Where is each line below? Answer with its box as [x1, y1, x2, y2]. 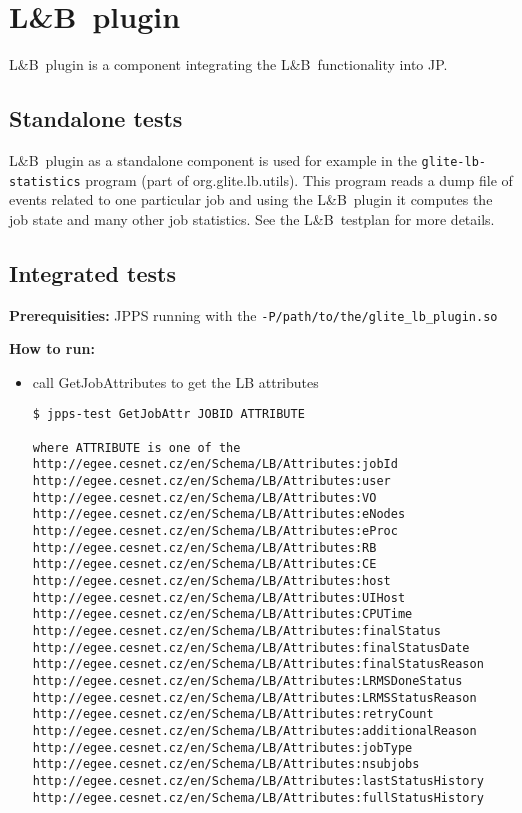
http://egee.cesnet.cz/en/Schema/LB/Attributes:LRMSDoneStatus [32, 673, 463, 688]
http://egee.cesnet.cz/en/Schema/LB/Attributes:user [32, 474, 391, 489]
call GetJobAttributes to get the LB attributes [32, 371, 319, 392]
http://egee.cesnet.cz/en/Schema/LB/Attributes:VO [32, 490, 377, 505]
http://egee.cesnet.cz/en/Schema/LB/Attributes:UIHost [32, 590, 406, 605]
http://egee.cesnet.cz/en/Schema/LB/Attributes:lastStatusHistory [32, 773, 484, 788]
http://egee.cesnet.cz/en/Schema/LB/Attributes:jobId [32, 457, 398, 472]
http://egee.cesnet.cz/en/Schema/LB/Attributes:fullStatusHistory [32, 790, 484, 805]
